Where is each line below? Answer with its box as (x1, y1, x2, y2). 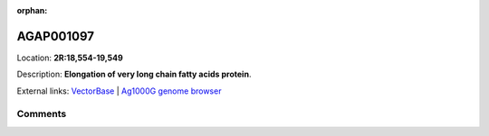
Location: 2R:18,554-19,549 (16, 52, 124, 63)
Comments (16, 108, 67, 121)
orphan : (16, 5, 48, 15)
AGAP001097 (16, 28, 95, 44)
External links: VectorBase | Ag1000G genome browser (16, 86, 222, 96)
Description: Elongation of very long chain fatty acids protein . (16, 68, 252, 80)
